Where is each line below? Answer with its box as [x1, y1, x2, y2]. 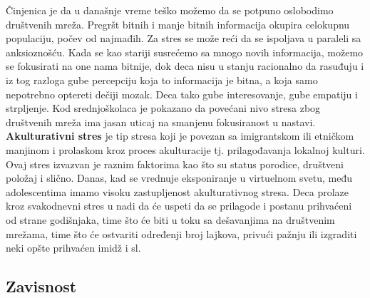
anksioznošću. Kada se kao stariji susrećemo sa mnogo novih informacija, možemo [6, 44, 364, 59]
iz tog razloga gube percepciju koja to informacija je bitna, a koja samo [6, 72, 318, 87]
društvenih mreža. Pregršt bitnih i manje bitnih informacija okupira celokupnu [6, 16, 350, 31]
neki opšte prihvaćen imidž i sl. [6, 240, 141, 255]
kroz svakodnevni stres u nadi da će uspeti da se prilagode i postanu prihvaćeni [6, 198, 352, 213]
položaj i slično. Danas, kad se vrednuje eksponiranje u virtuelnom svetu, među [6, 170, 353, 185]
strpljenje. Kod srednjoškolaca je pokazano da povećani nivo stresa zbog [6, 101, 321, 115]
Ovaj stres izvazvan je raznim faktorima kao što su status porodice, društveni [6, 156, 344, 171]
